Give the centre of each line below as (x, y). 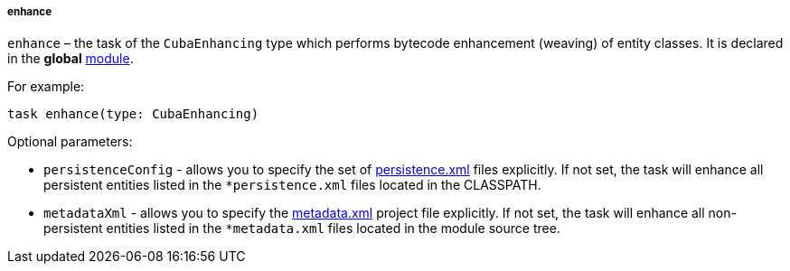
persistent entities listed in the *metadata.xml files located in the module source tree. (302, 229)
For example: (46, 87)
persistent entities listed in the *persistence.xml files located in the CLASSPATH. (292, 185)
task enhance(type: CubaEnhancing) (133, 114)
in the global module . (71, 59)
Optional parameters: (70, 142)
